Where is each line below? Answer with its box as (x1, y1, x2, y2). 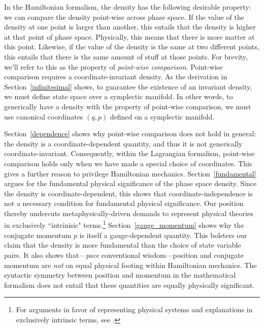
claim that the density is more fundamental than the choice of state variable (4, 240, 241, 250)
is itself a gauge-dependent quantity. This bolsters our (79, 229, 247, 240)
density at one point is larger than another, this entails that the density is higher (4, 21, 256, 32)
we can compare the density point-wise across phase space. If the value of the (4, 11, 244, 22)
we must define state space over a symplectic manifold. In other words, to (4, 91, 233, 102)
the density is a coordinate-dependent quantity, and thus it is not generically (4, 138, 243, 148)
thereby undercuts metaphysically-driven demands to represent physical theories (4, 207, 253, 218)
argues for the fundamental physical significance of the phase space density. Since (4, 178, 257, 189)
